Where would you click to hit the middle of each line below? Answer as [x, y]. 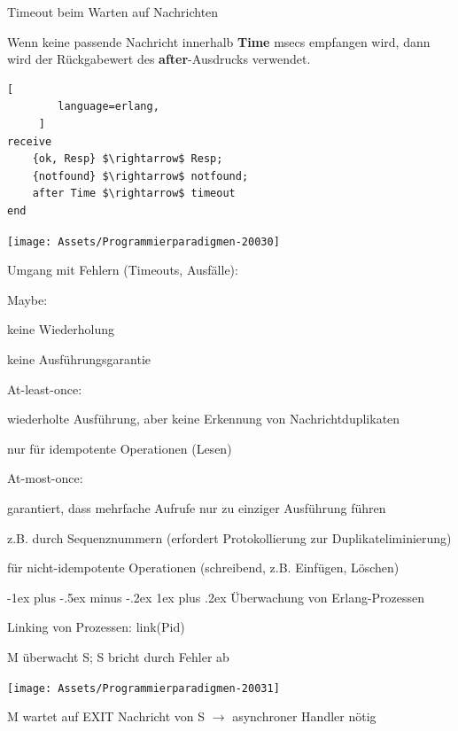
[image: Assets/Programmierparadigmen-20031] [144, 688]
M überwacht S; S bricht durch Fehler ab [118, 656]
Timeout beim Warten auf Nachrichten [113, 12]
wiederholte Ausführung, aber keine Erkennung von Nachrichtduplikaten [204, 419]
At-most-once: [45, 478]
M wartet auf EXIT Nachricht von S [106, 716]
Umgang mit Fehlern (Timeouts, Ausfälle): [123, 270]
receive [30, 141]
